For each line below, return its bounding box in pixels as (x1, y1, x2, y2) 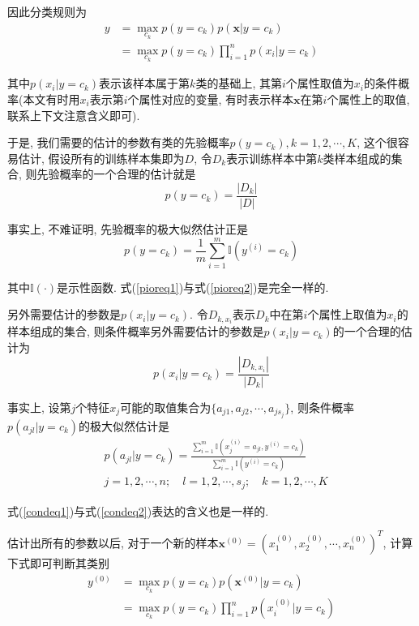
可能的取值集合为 (120, 398, 212, 415)
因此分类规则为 (7, 3, 87, 19)
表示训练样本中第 (226, 149, 318, 166)
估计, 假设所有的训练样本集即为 (18, 149, 185, 166)
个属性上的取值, (327, 91, 410, 107)
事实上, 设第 (7, 398, 71, 415)
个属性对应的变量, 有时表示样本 (127, 91, 294, 107)
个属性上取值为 (307, 306, 387, 323)
